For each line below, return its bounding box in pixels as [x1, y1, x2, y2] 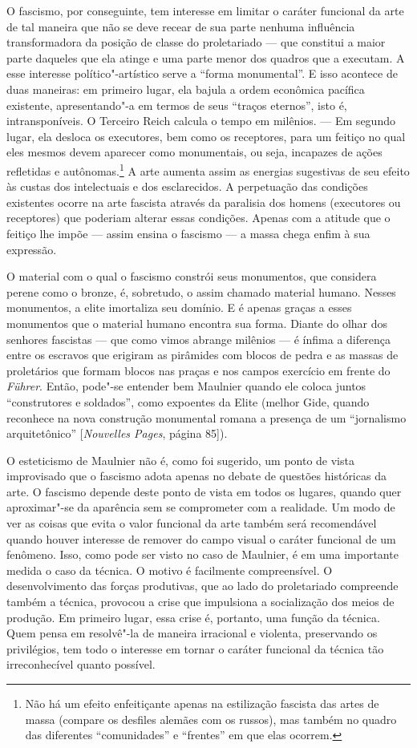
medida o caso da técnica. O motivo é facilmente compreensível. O [6, 561, 333, 578]
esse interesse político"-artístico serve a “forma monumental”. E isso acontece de [6, 65, 398, 82]
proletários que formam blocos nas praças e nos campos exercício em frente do [6, 362, 391, 378]
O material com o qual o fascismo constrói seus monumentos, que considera [6, 268, 377, 285]
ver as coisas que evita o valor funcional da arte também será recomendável [6, 515, 377, 532]
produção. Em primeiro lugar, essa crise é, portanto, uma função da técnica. [6, 609, 380, 625]
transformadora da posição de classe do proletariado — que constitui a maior [6, 34, 386, 51]
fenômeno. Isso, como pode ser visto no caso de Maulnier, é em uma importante [6, 546, 399, 563]
